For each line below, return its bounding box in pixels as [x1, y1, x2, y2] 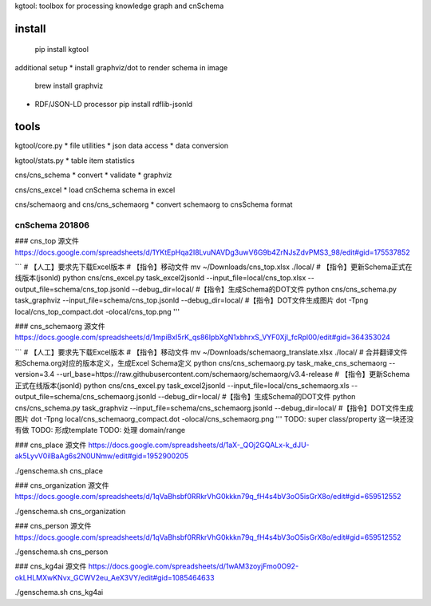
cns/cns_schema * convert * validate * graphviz [14, 170, 172, 180]
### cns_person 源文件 [14, 521, 92, 531]
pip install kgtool [34, 45, 89, 54]
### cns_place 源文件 [14, 440, 87, 450]
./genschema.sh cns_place [14, 465, 104, 475]
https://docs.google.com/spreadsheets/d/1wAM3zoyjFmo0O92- [88, 561, 299, 571]
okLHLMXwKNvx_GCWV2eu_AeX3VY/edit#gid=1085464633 [14, 572, 215, 582]
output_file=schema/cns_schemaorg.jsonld [14, 392, 156, 402]
